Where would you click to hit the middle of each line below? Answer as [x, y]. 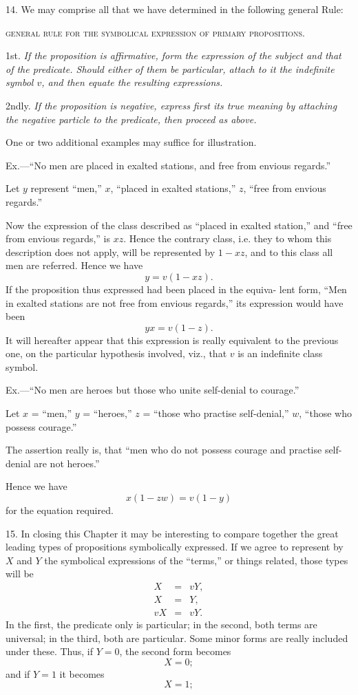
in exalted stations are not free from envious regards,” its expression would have [175, 302]
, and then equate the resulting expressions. [132, 82]
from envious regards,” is [58, 238]
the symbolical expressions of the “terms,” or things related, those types [196, 560]
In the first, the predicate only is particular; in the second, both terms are [161, 624]
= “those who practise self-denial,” [216, 413]
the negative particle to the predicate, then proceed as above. [131, 119]
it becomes [82, 673]
